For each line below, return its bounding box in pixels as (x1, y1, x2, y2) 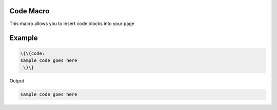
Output (9, 78, 24, 84)
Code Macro (9, 7, 50, 15)
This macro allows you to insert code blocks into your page (9, 20, 134, 27)
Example (9, 34, 38, 42)
